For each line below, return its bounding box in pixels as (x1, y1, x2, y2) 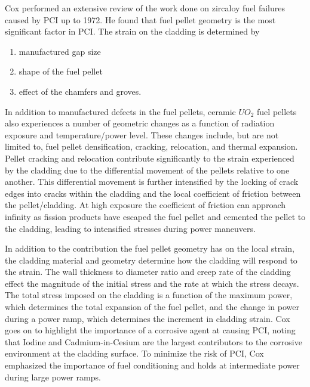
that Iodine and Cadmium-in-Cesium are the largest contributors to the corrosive (5, 335, 302, 348)
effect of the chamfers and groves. (19, 85, 142, 97)
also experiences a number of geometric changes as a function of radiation (5, 117, 275, 129)
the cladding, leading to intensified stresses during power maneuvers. (5, 222, 256, 234)
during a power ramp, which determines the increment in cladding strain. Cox (5, 312, 290, 324)
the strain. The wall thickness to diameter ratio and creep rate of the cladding (5, 265, 291, 278)
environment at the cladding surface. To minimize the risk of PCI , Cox (5, 347, 264, 360)
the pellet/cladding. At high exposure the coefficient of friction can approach (5, 199, 286, 211)
